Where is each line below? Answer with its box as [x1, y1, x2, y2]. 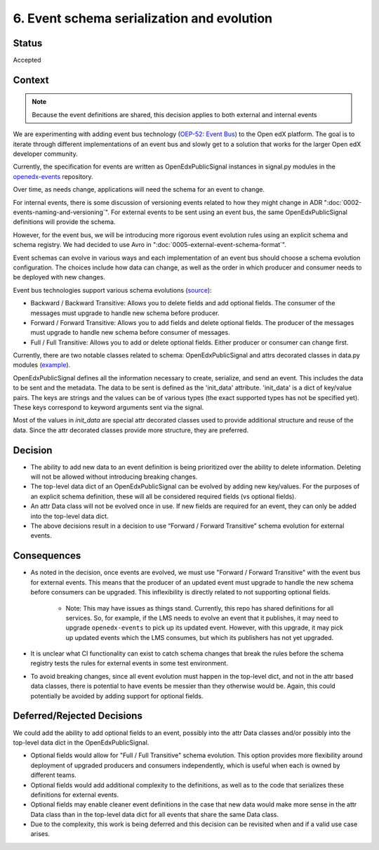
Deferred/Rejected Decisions [13, 710, 143, 722]
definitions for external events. [30, 790, 119, 799]
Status [13, 37, 43, 49]
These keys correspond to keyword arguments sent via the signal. [13, 404, 204, 412]
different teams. [30, 771, 77, 779]
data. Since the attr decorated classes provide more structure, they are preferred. [13, 425, 249, 434]
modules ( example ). [13, 361, 71, 369]
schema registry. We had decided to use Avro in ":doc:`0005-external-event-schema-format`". [13, 241, 287, 249]
